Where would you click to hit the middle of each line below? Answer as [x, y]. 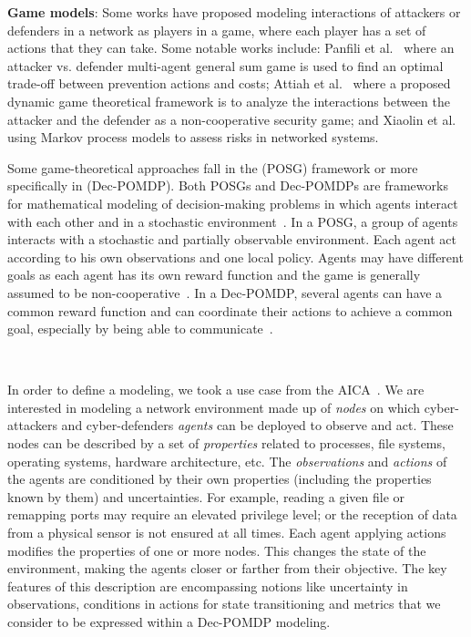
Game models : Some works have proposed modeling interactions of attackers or [234, 12]
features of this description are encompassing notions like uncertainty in [208, 586]
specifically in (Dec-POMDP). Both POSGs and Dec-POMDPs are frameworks [228, 185]
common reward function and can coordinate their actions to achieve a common [230, 310]
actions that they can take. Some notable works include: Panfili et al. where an [231, 48]
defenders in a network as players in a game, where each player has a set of [217, 30]
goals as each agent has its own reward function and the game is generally [214, 275]
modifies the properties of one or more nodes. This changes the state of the [217, 550]
